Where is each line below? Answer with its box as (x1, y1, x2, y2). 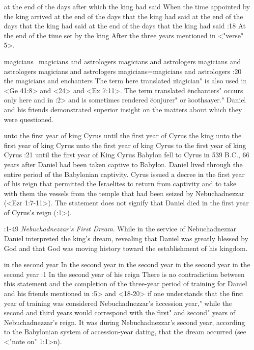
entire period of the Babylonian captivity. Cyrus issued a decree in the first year (4, 169, 245, 179)
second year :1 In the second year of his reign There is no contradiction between (4, 269, 245, 279)
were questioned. (4, 114, 54, 124)
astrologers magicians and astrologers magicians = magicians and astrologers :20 (4, 66, 242, 76)
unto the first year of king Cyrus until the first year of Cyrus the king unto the (4, 130, 242, 141)
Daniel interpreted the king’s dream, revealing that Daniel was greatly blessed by (4, 233, 249, 244)
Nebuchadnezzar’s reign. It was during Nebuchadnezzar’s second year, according (4, 317, 245, 327)
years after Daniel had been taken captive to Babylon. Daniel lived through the (4, 159, 243, 169)
